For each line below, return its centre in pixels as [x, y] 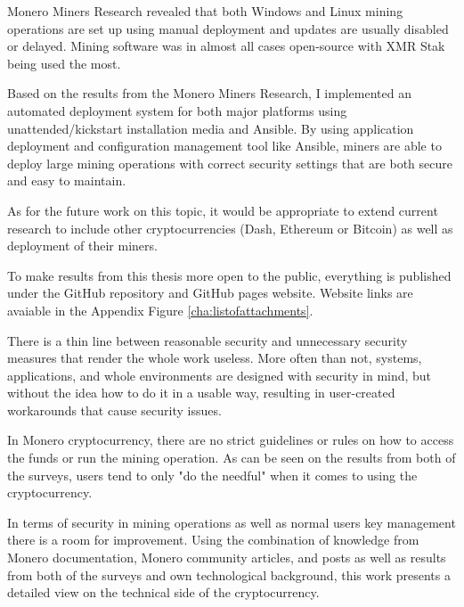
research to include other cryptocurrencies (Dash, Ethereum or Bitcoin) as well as [230, 228]
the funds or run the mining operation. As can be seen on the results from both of [232, 458]
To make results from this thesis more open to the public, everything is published [229, 275]
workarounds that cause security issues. [114, 410]
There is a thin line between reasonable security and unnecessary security [208, 340]
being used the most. [64, 63]
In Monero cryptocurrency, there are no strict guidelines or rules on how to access [231, 440]
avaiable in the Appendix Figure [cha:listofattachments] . [160, 310]
